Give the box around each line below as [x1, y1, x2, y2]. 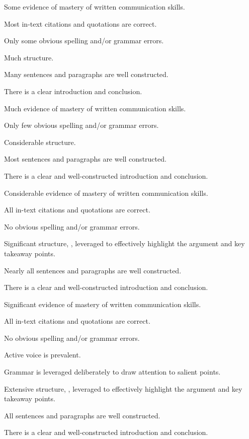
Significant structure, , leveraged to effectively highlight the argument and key [4, 238, 245, 249]
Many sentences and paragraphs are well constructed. [4, 69, 169, 80]
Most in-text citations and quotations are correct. [4, 18, 157, 29]
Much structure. [4, 52, 54, 62]
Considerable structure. [4, 136, 76, 147]
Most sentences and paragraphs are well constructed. [4, 154, 167, 164]
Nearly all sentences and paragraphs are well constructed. [4, 265, 182, 275]
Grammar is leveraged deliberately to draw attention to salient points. [4, 367, 221, 377]
